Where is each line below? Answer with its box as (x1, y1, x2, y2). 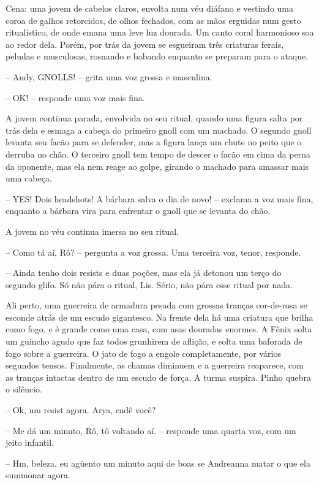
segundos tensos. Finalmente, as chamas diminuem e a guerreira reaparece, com (6, 359, 304, 372)
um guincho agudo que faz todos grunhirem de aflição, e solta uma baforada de (6, 335, 302, 348)
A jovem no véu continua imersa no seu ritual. (6, 224, 179, 237)
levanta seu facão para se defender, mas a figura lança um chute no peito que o (6, 136, 302, 148)
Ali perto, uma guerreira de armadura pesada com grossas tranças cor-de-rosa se (6, 299, 307, 311)
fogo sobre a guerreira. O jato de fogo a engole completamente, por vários (6, 346, 281, 359)
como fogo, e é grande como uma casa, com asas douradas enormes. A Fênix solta (6, 323, 312, 335)
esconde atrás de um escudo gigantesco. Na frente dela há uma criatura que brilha (6, 310, 313, 323)
